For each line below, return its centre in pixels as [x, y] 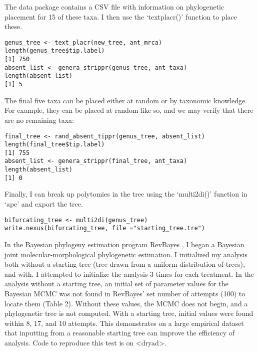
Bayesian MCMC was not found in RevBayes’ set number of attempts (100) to [125, 293]
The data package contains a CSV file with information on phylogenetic [114, 7]
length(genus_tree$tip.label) [55, 51]
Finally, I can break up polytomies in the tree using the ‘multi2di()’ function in [126, 194]
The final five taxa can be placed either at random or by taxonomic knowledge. [126, 100]
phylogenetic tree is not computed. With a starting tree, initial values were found [129, 313]
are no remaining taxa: [39, 120]
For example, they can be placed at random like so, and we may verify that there [129, 110]
